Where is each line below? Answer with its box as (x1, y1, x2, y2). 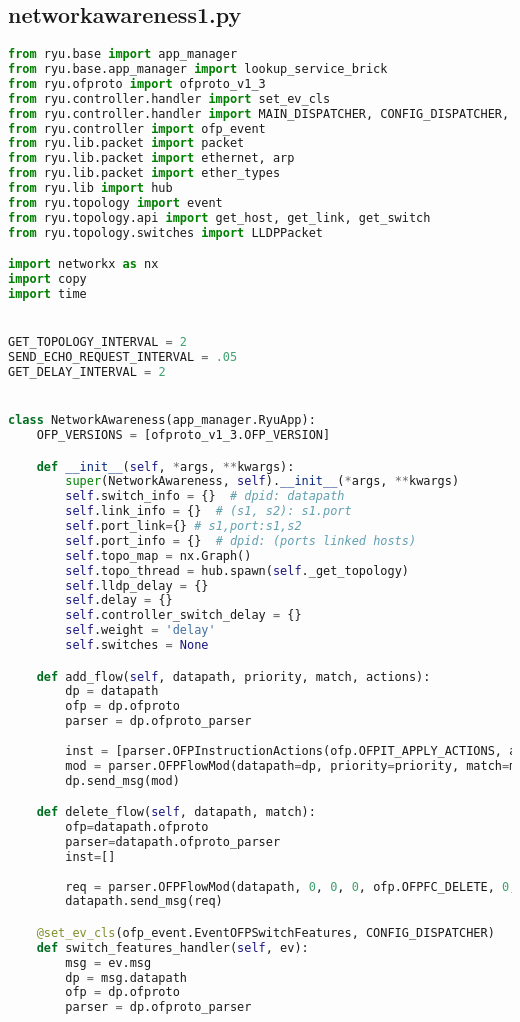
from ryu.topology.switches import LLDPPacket (8, 225, 323, 240)
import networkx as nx (8, 257, 159, 272)
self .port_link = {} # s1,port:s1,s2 (65, 519, 302, 534)
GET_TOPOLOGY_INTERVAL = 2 (8, 335, 188, 350)
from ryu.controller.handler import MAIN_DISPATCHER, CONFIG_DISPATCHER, (8, 106, 510, 121)
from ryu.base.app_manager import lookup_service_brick (8, 62, 388, 77)
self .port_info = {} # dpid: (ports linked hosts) (65, 533, 417, 548)
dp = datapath (65, 684, 159, 699)
